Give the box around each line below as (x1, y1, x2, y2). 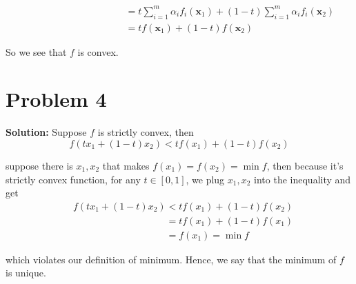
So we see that (6, 44, 67, 59)
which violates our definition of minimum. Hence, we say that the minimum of (6, 252, 337, 266)
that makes (102, 159, 150, 172)
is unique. (6, 265, 46, 280)
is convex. (77, 44, 119, 59)
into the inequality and (254, 172, 351, 186)
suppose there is (6, 159, 73, 172)
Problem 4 (6, 85, 107, 113)
